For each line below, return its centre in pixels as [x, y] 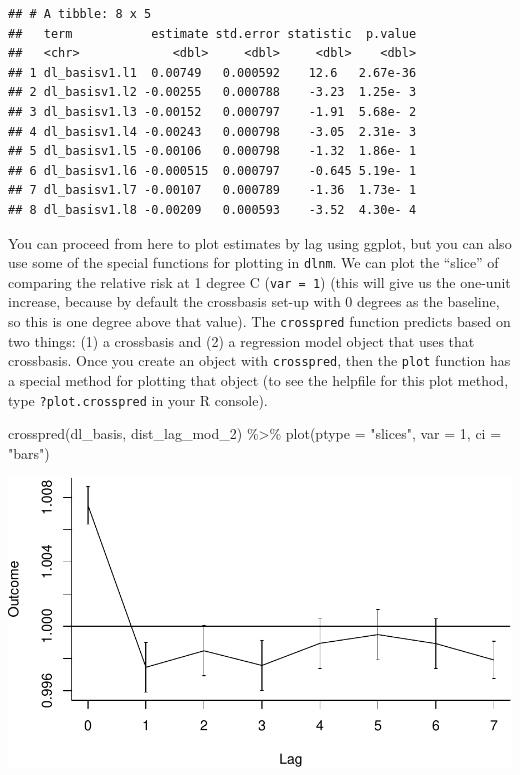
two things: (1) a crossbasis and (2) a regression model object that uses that [241, 340]
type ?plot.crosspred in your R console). [138, 399]
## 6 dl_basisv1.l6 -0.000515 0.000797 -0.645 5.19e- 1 [212, 170]
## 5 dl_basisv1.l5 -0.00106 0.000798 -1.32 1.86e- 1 [212, 151]
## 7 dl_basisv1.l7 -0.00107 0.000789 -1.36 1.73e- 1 [212, 190]
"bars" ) [29, 452]
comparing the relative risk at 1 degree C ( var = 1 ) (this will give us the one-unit [259, 281]
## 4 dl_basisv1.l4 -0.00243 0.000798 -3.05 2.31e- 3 [212, 131]
